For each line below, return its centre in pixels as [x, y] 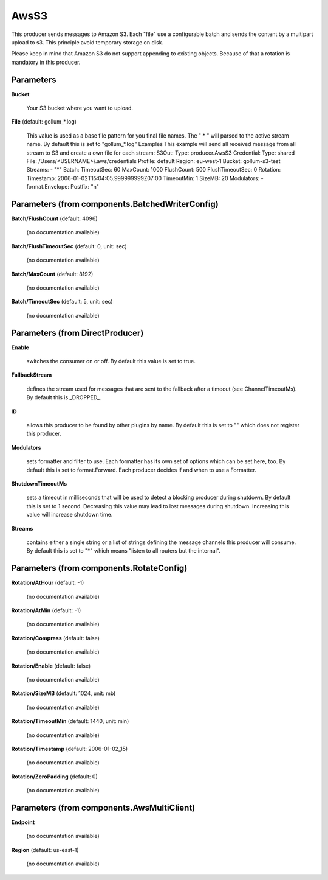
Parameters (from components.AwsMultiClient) [103, 807]
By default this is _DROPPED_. [64, 397]
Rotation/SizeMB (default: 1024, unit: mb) [63, 693]
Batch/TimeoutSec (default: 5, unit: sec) [62, 302]
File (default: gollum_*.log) [44, 122]
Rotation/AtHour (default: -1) [48, 583]
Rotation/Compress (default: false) [56, 638]
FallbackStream [32, 375]
